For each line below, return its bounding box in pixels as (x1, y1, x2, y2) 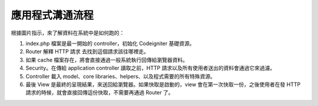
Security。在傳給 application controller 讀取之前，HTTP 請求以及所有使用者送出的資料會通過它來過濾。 (25, 64, 276, 71)
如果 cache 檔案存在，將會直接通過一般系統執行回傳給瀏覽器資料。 (25, 56, 188, 63)
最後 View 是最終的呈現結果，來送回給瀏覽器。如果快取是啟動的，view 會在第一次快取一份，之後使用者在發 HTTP (25, 81, 301, 88)
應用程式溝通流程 (11, 9, 94, 22)
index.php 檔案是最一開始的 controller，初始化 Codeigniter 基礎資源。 (25, 40, 195, 47)
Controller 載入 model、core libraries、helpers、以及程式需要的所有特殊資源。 (25, 73, 216, 80)
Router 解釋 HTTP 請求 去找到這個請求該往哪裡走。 (25, 48, 150, 55)
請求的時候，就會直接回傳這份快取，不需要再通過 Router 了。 (25, 89, 174, 96)
